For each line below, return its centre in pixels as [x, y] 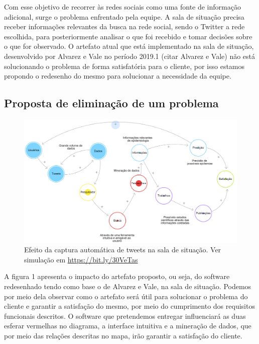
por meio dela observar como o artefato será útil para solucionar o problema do [126, 296]
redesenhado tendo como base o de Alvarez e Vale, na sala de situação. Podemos [128, 286]
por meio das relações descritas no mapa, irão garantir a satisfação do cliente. [123, 335]
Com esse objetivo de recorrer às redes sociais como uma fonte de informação [122, 7]
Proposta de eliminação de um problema [111, 103]
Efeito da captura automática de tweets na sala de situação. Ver [123, 250]
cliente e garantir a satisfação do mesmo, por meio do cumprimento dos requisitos [129, 306]
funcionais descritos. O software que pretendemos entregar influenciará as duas [125, 316]
